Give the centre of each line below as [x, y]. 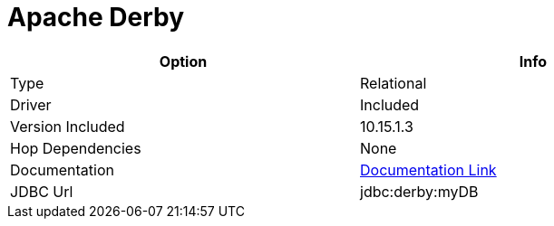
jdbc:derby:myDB [419, 191]
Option [183, 61]
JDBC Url [42, 191]
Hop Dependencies [76, 148]
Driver [31, 104]
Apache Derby [96, 17]
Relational [394, 83]
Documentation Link [428, 169]
